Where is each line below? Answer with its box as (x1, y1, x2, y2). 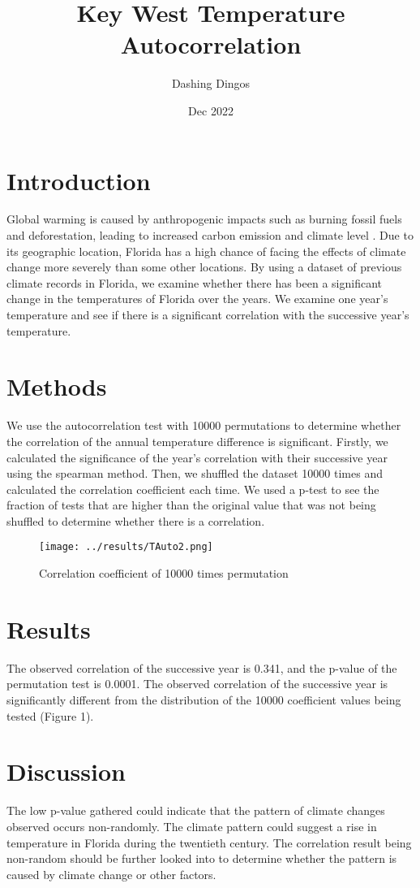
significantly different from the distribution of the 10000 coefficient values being (6, 691, 401, 708)
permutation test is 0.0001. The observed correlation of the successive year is (6, 675, 388, 692)
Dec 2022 (188, 102, 234, 119)
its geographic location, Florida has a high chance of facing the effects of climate (6, 242, 406, 259)
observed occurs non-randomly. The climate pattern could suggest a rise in (6, 817, 377, 834)
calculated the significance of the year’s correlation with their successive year (6, 448, 388, 466)
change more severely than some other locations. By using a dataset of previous (6, 258, 402, 275)
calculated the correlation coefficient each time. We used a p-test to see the (6, 480, 379, 497)
